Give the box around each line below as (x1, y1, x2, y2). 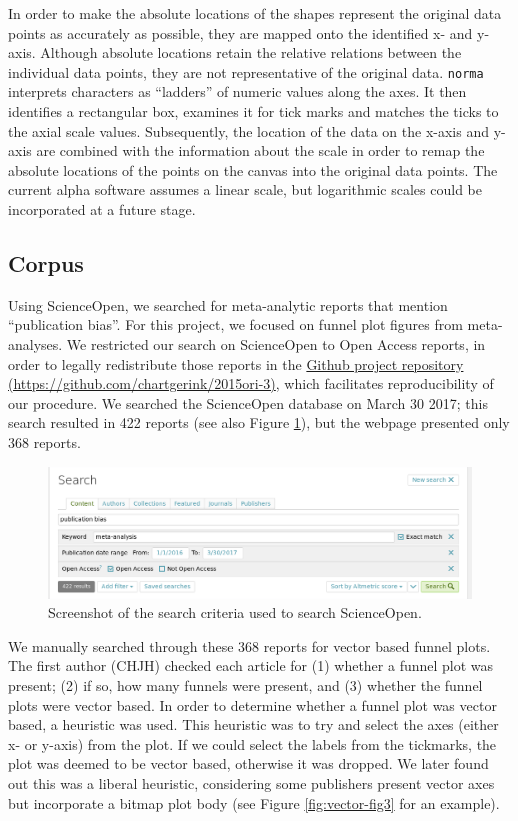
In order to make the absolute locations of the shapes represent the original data (8, 3, 502, 23)
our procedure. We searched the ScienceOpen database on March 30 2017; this (8, 392, 488, 413)
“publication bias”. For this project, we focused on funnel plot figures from (8, 314, 463, 335)
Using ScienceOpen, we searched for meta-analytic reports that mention (8, 294, 448, 315)
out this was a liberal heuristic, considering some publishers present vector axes (8, 772, 495, 793)
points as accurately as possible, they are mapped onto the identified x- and (8, 22, 473, 43)
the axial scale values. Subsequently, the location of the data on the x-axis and (8, 120, 489, 141)
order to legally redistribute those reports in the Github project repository (8, 353, 464, 374)
